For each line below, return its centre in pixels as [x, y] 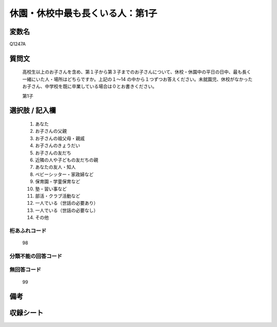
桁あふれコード [28, 230]
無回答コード [25, 270]
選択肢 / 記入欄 [33, 111]
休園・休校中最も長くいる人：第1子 [83, 13]
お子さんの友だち [53, 153]
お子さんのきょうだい [58, 146]
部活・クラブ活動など [58, 196]
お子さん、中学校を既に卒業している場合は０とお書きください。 [90, 86]
